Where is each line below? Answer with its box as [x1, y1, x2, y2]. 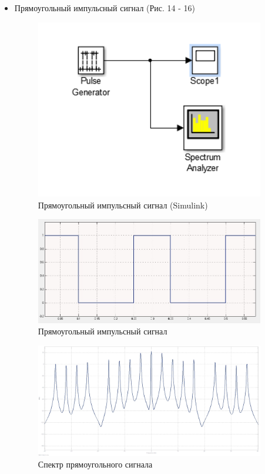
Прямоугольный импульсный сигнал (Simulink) [38, 198, 208, 211]
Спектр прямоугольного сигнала [38, 458, 153, 470]
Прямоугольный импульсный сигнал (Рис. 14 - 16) [14, 2, 196, 14]
